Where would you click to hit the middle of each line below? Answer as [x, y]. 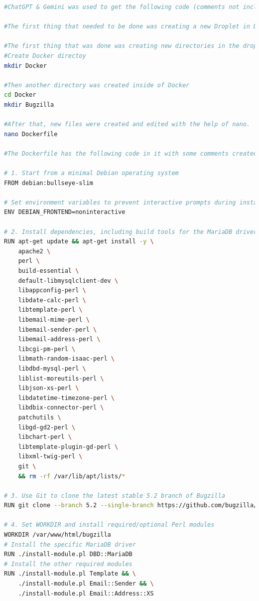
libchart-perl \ [45, 437]
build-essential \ [49, 271]
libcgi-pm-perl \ [47, 349]
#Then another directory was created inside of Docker [97, 85]
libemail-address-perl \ [59, 339]
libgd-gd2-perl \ [47, 427]
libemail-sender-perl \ [58, 329]
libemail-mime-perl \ [54, 320]
